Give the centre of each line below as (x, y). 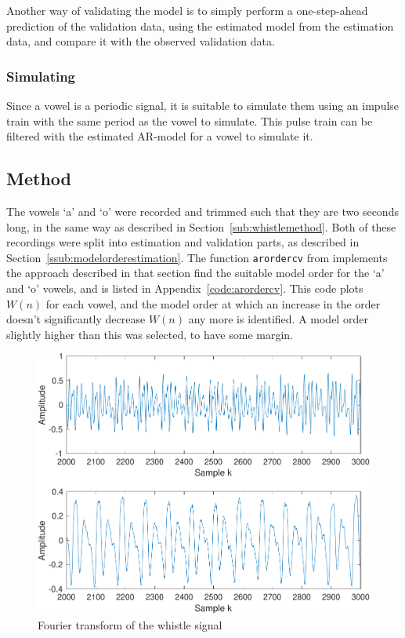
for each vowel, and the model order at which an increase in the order (213, 303)
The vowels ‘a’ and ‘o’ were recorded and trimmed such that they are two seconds (202, 211)
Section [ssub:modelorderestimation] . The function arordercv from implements (197, 257)
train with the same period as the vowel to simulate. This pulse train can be (190, 120)
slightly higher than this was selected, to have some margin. (150, 334)
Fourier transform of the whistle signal (130, 625)
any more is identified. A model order (278, 319)
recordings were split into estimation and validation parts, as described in (183, 242)
